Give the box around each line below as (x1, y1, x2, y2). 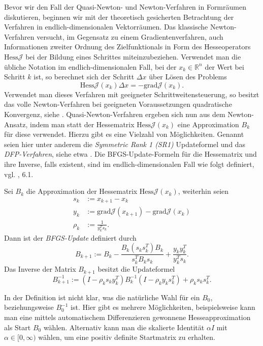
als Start (4, 322, 31, 332)
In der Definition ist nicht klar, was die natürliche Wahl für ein (4, 292, 200, 302)
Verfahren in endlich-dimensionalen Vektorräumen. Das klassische (4, 21, 208, 32)
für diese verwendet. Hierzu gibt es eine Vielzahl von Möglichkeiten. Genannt (4, 129, 244, 139)
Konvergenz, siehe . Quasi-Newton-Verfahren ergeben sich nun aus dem (4, 108, 225, 119)
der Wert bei (205, 61, 244, 72)
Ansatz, (4, 119, 28, 129)
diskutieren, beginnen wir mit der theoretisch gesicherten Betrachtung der (4, 11, 234, 22)
